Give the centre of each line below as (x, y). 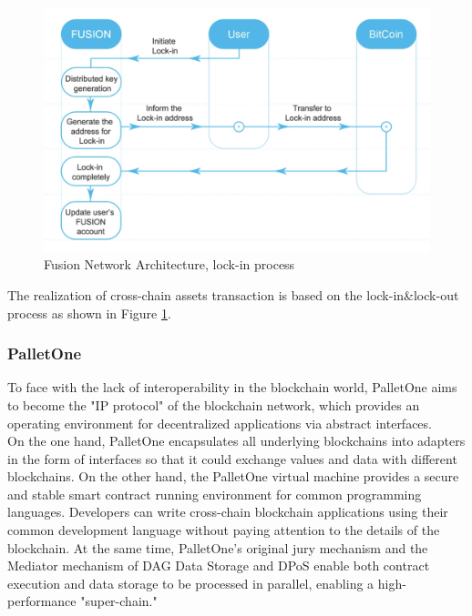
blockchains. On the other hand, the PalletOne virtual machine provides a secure (233, 476)
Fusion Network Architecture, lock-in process (169, 264)
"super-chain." (119, 601)
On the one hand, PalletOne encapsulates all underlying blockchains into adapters (236, 441)
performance (42, 601)
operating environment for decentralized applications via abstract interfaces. (220, 423)
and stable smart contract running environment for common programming (215, 494)
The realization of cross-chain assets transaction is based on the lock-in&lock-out (233, 294)
